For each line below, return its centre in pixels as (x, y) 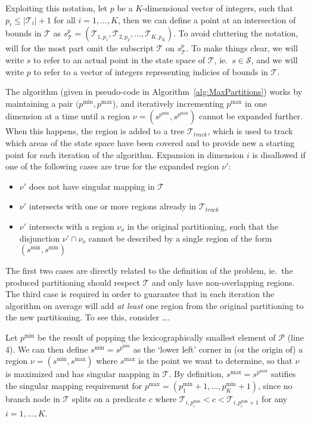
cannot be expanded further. (251, 116)
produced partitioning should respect (73, 282)
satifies (283, 374)
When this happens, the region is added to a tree (95, 131)
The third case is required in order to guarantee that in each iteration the (140, 294)
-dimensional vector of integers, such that (218, 8)
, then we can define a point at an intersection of (207, 19)
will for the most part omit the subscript (80, 48)
